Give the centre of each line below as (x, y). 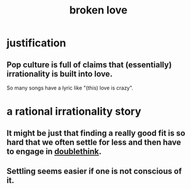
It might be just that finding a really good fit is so (96, 133)
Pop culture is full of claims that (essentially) (89, 65)
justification (36, 43)
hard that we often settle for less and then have (94, 142)
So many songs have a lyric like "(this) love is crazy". (70, 88)
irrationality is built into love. (60, 74)
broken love (98, 10)
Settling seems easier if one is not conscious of (94, 171)
